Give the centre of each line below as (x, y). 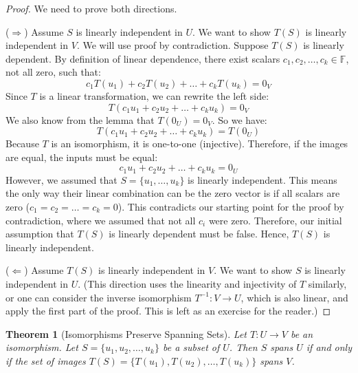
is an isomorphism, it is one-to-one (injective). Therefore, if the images (200, 143)
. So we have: (239, 119)
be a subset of (191, 347)
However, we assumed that (61, 179)
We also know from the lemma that (80, 119)
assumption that (40, 234)
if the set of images (46, 360)
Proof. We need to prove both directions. (91, 8)
